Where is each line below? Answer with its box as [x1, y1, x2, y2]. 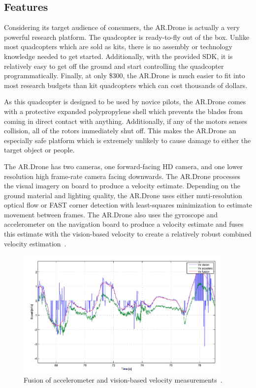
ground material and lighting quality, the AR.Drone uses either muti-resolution [4, 190, 242, 200]
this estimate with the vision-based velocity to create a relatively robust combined [4, 229, 252, 239]
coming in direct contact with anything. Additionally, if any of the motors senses [4, 116, 247, 126]
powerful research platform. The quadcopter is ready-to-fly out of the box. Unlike [4, 31, 250, 42]
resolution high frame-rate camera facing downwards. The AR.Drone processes [4, 171, 241, 181]
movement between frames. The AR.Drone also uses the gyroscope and [4, 209, 218, 219]
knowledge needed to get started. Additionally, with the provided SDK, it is [4, 51, 233, 61]
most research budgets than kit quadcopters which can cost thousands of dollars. [4, 80, 248, 90]
